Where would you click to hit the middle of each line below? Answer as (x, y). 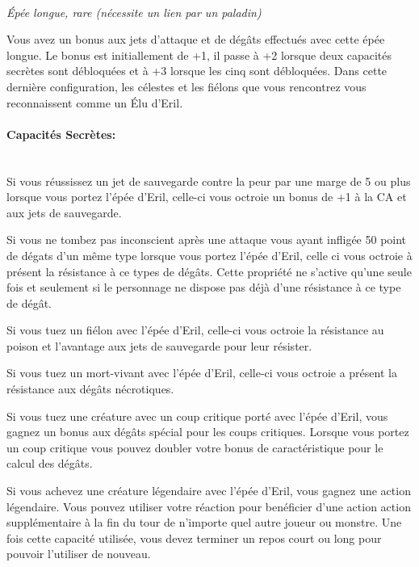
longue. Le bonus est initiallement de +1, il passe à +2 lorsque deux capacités (199, 55)
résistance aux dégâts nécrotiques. (90, 389)
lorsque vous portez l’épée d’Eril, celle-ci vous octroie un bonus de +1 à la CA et (207, 197)
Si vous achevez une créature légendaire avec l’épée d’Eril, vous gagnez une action (209, 491)
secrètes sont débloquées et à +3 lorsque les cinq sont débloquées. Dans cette (197, 71)
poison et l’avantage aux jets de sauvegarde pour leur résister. (159, 345)
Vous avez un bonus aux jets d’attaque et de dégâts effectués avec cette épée (196, 39)
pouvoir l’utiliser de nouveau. (79, 554)
